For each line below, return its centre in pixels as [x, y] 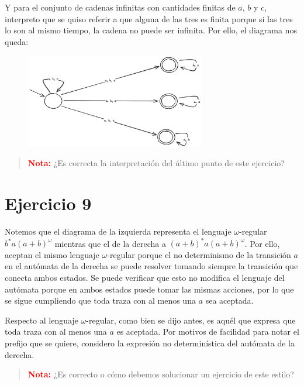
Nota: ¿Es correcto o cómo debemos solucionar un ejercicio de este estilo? [161, 374]
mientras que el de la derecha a [110, 243]
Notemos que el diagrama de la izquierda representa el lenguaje [118, 231]
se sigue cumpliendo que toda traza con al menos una [100, 300]
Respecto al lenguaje [42, 320]
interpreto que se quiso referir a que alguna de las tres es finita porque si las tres [149, 18]
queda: [17, 41]
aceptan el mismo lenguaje [52, 254]
